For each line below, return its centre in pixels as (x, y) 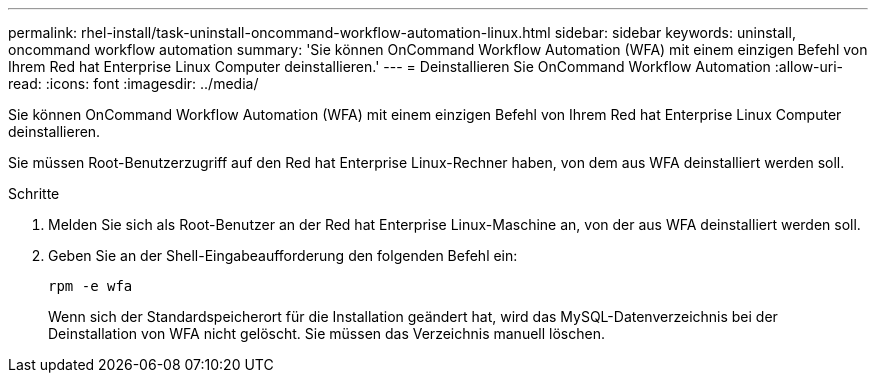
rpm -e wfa (90, 286)
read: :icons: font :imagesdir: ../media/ (133, 83)
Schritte (34, 193)
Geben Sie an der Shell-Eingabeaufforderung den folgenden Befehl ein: (283, 255)
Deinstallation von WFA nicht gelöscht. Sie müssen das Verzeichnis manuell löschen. (326, 333)
